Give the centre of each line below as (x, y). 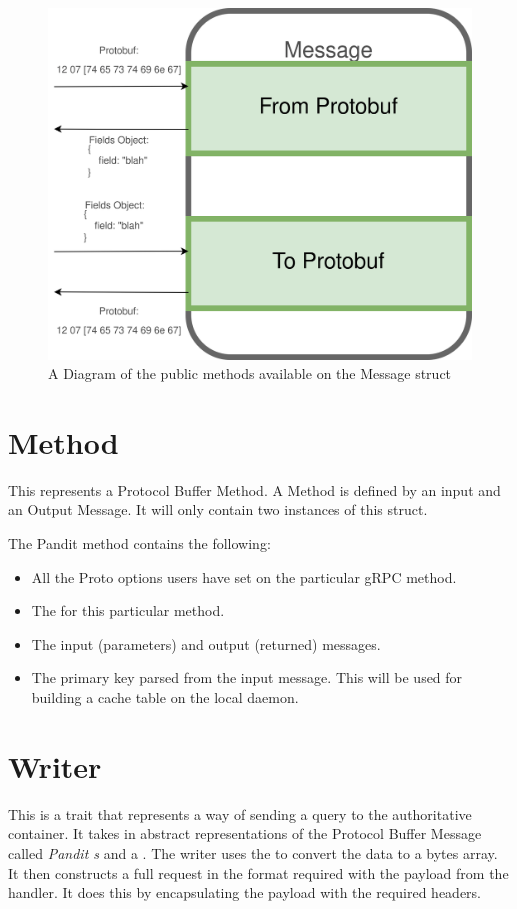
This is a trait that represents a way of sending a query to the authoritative (240, 813)
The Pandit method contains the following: (139, 543)
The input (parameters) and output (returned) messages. (206, 643)
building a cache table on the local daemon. (165, 697)
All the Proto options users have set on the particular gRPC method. (244, 576)
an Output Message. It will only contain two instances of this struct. (218, 509)
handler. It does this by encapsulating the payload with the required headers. (245, 892)
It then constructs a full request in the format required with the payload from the (258, 872)
